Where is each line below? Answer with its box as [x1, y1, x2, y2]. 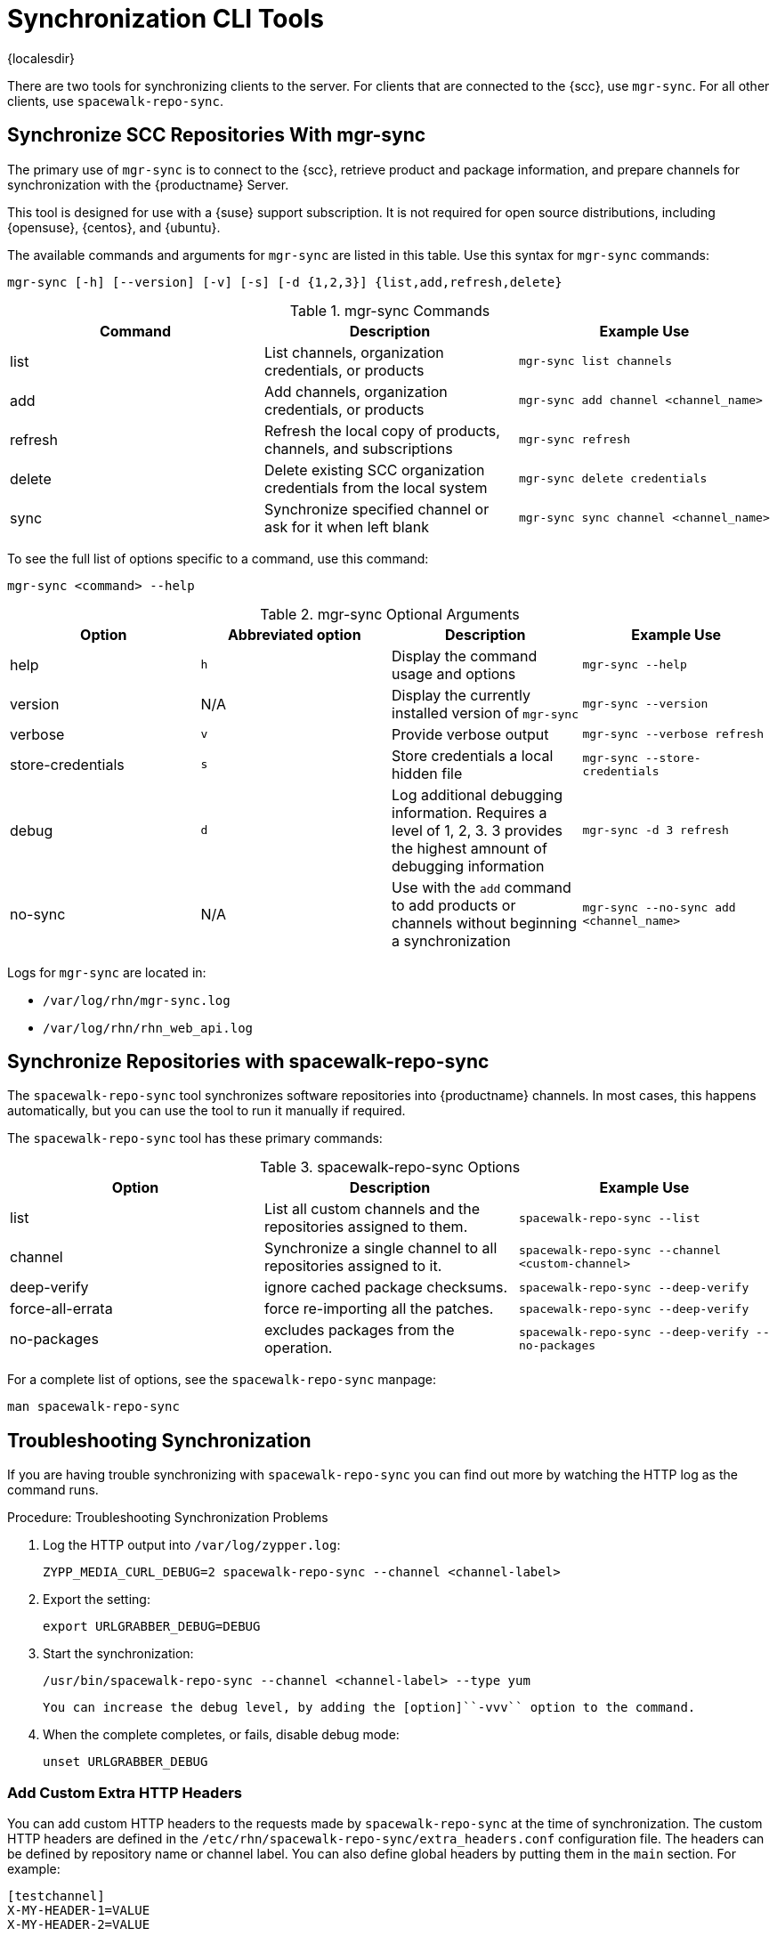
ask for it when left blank [263, 517, 429, 536]
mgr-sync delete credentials [518, 472, 708, 486]
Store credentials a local [392, 746, 554, 765]
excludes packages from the [263, 1321, 455, 1340]
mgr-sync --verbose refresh [582, 727, 764, 741]
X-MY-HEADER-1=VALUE [7, 1903, 150, 1918]
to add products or [392, 895, 516, 914]
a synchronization [392, 931, 511, 950]
